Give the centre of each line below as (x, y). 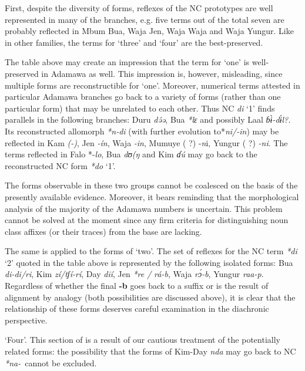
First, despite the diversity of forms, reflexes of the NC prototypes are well (139, 8)
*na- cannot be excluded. (51, 362)
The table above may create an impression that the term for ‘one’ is (127, 62)
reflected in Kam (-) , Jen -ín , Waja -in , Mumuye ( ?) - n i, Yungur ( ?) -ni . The (146, 142)
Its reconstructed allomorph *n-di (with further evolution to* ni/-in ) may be (142, 131)
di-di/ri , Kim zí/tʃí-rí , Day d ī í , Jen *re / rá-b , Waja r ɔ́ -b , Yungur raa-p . (134, 274)
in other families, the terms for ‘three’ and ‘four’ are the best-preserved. (134, 42)
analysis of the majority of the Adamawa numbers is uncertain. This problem (144, 208)
